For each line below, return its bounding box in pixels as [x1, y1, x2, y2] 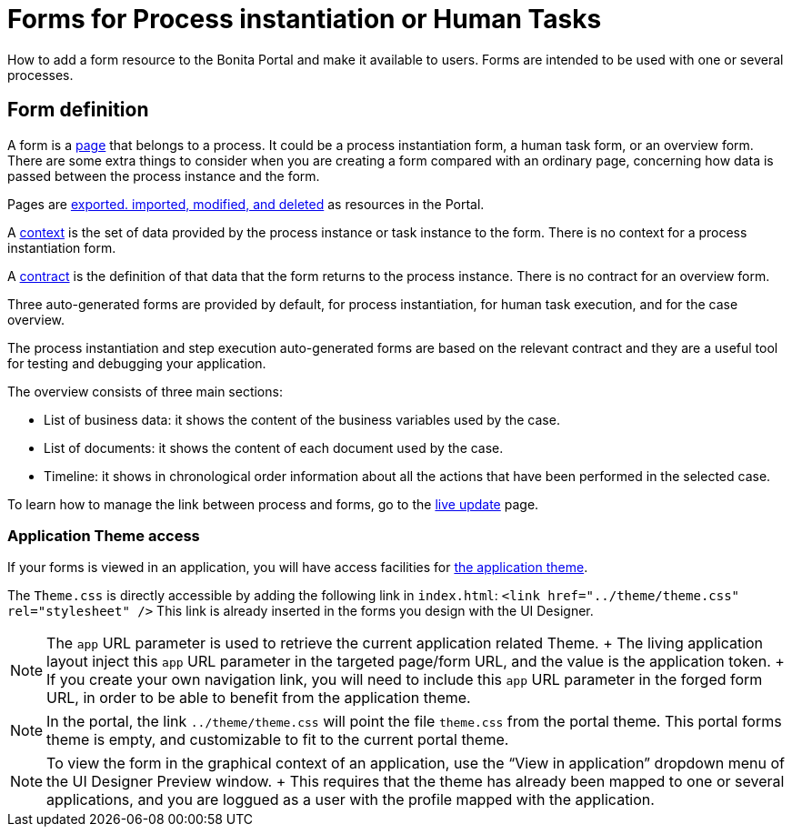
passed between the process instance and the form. [7, 167, 320, 184]
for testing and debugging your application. [7, 355, 266, 371]
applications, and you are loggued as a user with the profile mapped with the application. [46, 790, 655, 809]
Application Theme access [7, 526, 200, 545]
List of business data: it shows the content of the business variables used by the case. [44, 411, 560, 427]
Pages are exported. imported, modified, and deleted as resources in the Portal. [7, 196, 485, 212]
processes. [7, 66, 74, 83]
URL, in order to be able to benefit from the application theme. [46, 688, 471, 708]
